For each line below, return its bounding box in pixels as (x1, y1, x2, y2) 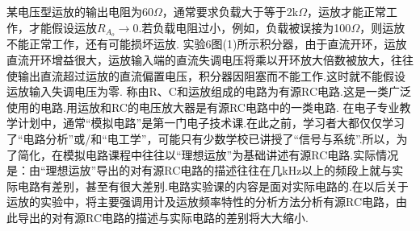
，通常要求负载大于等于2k (162, 3, 299, 19)
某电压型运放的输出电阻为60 (6, 3, 153, 19)
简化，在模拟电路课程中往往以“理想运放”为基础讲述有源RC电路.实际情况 (17, 146, 399, 163)
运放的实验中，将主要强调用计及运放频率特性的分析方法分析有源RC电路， (6, 193, 397, 210)
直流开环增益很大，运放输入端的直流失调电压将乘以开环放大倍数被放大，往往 (6, 52, 414, 68)
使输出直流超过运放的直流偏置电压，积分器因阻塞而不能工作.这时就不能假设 (6, 67, 405, 84)
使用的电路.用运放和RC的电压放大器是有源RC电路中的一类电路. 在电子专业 (6, 98, 400, 115)
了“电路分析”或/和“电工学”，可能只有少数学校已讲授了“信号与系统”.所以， (6, 130, 397, 147)
